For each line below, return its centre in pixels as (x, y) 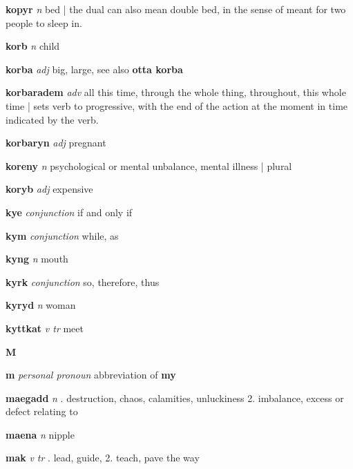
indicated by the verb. (52, 119)
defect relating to (42, 411)
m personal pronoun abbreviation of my (91, 375)
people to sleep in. (44, 22)
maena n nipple (40, 434)
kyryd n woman (41, 305)
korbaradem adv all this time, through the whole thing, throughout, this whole (176, 92)
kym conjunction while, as (62, 235)
